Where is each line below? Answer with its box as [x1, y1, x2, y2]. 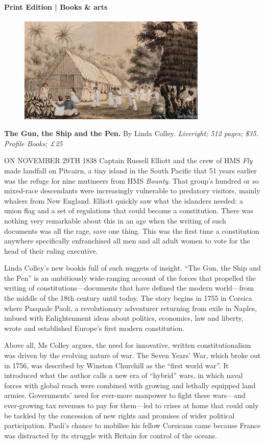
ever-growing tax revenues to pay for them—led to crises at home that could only [4, 400, 259, 411]
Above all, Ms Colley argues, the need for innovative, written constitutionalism [4, 340, 251, 350]
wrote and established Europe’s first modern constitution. [4, 322, 185, 333]
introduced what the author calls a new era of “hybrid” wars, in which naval [4, 370, 243, 381]
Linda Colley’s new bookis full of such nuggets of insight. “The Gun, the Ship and [4, 262, 261, 273]
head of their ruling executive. [4, 245, 98, 256]
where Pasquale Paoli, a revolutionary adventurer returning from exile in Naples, [4, 302, 257, 313]
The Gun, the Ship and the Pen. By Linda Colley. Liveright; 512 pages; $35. [4, 128, 258, 139]
